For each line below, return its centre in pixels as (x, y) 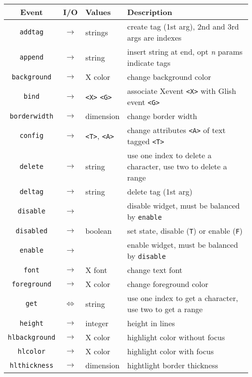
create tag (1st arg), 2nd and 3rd (183, 26)
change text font (155, 270)
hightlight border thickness (173, 365)
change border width (162, 116)
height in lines (151, 323)
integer (97, 323)
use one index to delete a (169, 155)
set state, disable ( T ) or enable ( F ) (185, 231)
